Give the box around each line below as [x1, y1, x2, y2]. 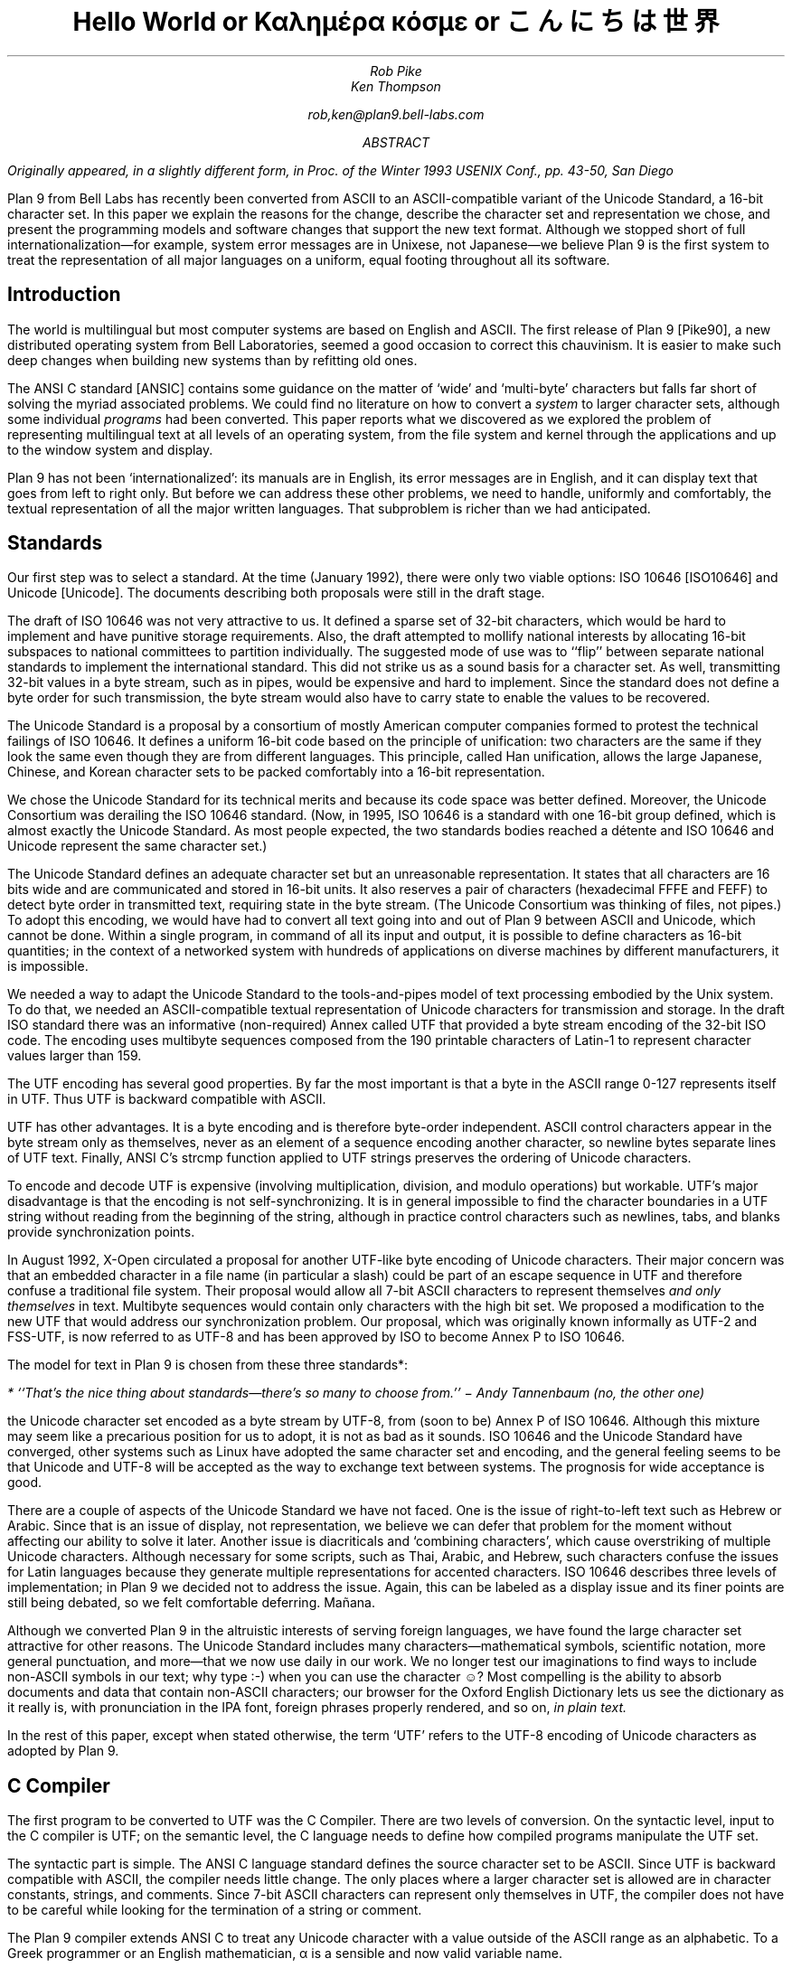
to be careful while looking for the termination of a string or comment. [7, 1902, 422, 1918]
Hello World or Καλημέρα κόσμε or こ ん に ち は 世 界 [72, 6, 720, 37]
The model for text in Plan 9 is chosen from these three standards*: [7, 1357, 409, 1373]
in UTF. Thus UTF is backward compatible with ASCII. [7, 1091, 326, 1107]
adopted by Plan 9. [7, 1743, 119, 1759]
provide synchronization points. [7, 1224, 195, 1240]
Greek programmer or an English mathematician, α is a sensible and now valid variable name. [7, 1945, 562, 1962]
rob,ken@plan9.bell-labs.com [307, 106, 485, 122]
